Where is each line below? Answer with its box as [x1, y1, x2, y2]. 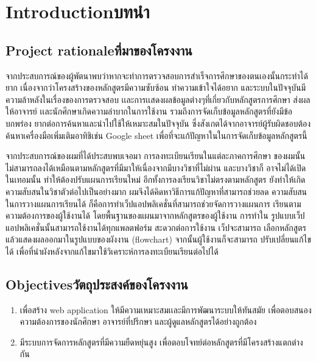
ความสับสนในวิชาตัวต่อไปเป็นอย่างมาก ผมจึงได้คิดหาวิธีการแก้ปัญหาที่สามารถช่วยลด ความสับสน [5, 185, 307, 197]
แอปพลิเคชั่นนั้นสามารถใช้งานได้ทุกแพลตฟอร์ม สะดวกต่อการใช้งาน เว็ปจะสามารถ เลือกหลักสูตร [5, 221, 306, 233]
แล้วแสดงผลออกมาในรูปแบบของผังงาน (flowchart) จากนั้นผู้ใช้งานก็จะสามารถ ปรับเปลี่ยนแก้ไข [5, 233, 311, 246]
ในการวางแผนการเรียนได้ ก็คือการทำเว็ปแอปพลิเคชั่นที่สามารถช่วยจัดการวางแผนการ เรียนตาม [5, 197, 301, 210]
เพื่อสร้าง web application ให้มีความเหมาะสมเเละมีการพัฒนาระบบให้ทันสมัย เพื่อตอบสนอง [19, 303, 312, 316]
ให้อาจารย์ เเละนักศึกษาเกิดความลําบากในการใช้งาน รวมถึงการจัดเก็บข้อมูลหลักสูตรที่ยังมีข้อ [5, 105, 292, 118]
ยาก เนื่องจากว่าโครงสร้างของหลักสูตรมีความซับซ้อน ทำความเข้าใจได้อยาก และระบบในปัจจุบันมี [5, 81, 306, 94]
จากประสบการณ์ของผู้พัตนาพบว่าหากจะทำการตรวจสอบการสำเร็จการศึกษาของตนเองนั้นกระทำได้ [5, 69, 308, 82]
